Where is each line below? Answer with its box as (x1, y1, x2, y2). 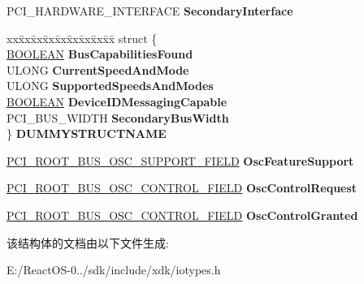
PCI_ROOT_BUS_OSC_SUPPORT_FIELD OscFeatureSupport (6, 152, 354, 169)
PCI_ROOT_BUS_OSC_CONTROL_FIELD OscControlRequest (6, 179, 357, 196)
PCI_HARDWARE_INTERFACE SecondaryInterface (6, 2, 293, 19)
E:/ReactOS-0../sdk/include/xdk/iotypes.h (6, 261, 221, 278)
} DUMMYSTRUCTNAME (6, 125, 167, 142)
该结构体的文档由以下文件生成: (6, 234, 169, 251)
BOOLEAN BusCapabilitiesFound (6, 45, 193, 62)
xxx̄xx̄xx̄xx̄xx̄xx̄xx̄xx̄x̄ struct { (6, 29, 158, 46)
